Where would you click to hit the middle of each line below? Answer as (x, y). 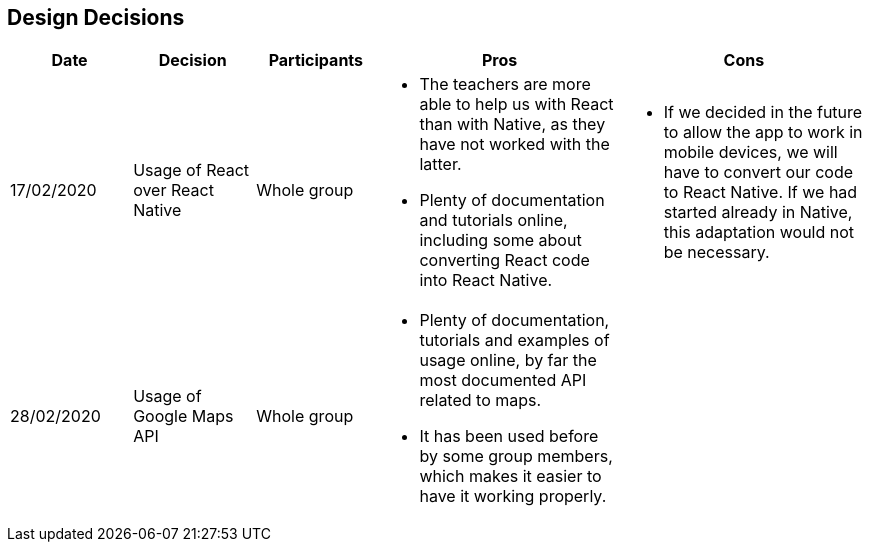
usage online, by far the (508, 360)
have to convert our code (758, 172)
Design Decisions (96, 17)
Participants (316, 60)
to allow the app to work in (763, 132)
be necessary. (716, 252)
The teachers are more (505, 84)
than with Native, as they (512, 124)
